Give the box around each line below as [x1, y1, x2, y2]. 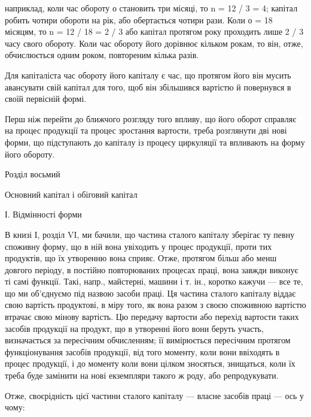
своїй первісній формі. [5, 92, 87, 105]
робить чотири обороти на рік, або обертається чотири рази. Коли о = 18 [5, 13, 273, 26]
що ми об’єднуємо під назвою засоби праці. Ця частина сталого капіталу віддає [5, 286, 296, 299]
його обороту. [5, 147, 55, 160]
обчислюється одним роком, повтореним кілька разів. [5, 49, 199, 61]
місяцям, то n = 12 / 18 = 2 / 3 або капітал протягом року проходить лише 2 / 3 [5, 25, 304, 38]
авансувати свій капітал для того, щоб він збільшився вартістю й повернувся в [5, 80, 291, 93]
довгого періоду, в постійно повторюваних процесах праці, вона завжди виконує [5, 263, 298, 276]
